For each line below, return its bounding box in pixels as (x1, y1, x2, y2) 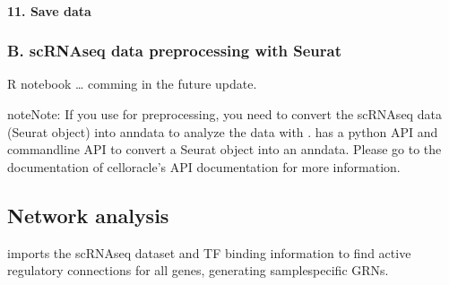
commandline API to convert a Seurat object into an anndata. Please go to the (7, 140, 442, 159)
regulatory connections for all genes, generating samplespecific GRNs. (7, 261, 389, 280)
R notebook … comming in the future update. (7, 74, 257, 93)
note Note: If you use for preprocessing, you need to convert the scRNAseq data (7, 105, 442, 123)
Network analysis (7, 201, 169, 229)
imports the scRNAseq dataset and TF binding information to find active (7, 243, 411, 262)
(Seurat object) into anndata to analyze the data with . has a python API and (7, 122, 438, 141)
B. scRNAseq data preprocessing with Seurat (7, 39, 342, 62)
